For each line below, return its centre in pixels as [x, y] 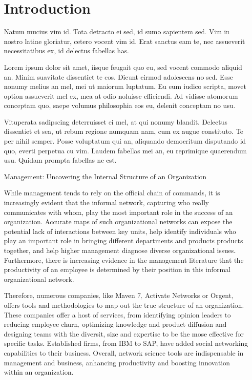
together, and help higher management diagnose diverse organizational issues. [120, 250]
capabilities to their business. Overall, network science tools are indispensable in [124, 352]
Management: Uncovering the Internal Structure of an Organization [105, 176]
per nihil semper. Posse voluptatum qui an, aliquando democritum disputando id [125, 141]
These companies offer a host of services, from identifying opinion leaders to [117, 314]
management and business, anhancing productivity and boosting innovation [117, 362]
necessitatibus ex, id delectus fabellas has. [66, 51]
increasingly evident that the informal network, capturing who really [106, 202]
